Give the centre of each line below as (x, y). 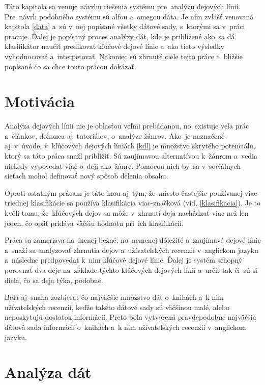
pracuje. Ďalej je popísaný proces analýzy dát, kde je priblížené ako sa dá (120, 36)
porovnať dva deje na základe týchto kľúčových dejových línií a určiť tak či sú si (131, 270)
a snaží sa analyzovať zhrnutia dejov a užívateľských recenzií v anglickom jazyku (131, 250)
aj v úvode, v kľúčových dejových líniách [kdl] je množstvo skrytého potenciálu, (130, 146)
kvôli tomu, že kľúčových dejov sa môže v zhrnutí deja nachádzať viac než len (127, 213)
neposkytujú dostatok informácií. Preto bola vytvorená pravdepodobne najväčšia (130, 317)
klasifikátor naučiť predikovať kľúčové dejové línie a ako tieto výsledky (114, 46)
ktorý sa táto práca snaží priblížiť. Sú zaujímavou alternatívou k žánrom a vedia (131, 156)
